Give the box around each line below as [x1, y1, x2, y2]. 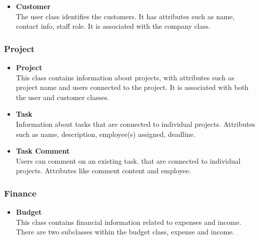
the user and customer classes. [16, 91, 109, 102]
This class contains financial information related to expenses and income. [16, 216, 241, 227]
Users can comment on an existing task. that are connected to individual [16, 155, 241, 166]
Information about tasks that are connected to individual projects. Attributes [16, 118, 255, 129]
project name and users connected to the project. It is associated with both [16, 82, 249, 92]
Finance [4, 186, 37, 199]
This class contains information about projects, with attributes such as [16, 72, 234, 82]
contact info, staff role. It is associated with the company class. [16, 21, 211, 31]
